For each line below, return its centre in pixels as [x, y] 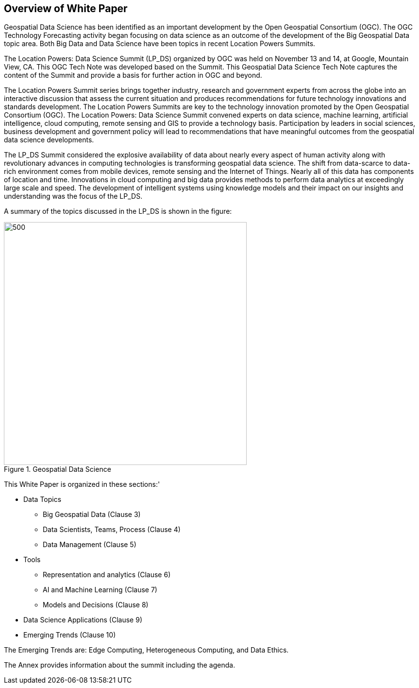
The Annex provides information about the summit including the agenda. [120, 665]
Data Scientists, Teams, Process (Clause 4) [112, 530]
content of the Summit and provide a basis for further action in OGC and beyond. [133, 75]
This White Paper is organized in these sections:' [82, 484]
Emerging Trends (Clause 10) [70, 635]
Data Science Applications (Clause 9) [83, 620]
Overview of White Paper [66, 9]
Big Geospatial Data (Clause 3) [92, 515]
